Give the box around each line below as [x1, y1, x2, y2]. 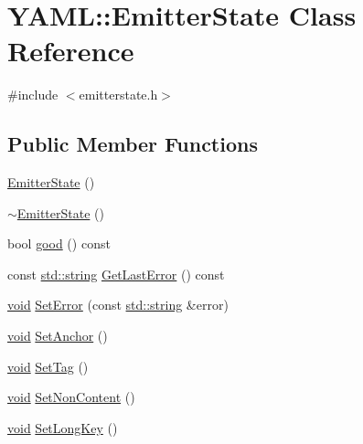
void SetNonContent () [7, 387, 135, 407]
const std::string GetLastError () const [7, 264, 225, 283]
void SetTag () [7, 356, 89, 375]
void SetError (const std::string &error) [7, 295, 229, 314]
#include [7, 85, 59, 104]
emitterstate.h [79, 85, 158, 104]
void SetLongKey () [7, 418, 118, 437]
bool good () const [7, 234, 111, 253]
